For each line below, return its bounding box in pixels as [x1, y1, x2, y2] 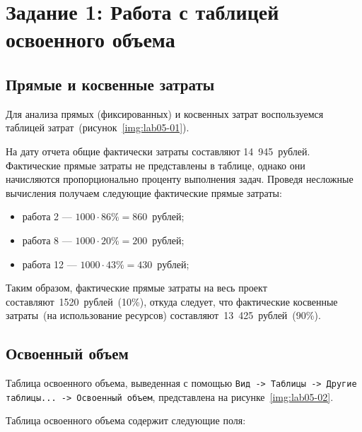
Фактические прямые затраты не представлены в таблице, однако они [6, 157, 305, 172]
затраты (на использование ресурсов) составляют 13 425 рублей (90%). [6, 308, 321, 323]
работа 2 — [22, 209, 72, 224]
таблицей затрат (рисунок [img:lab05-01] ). [6, 120, 189, 135]
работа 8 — [22, 232, 72, 247]
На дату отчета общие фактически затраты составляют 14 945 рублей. [6, 143, 310, 158]
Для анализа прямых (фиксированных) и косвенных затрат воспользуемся [6, 106, 324, 121]
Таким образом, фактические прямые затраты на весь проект [6, 280, 267, 295]
